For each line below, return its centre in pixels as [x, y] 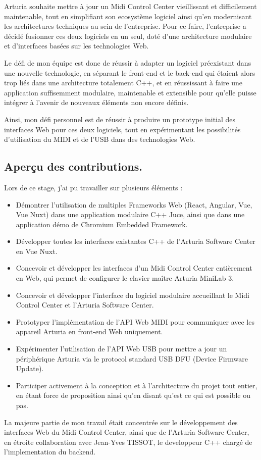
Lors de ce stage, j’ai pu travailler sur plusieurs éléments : [93, 187]
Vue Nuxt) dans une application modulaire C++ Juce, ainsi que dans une [130, 214]
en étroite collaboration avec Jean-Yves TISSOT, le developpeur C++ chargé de [128, 442]
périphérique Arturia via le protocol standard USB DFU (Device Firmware [132, 358]
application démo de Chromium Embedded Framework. [102, 224]
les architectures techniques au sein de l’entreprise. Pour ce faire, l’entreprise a [125, 26]
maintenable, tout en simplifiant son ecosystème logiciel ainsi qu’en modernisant [128, 16]
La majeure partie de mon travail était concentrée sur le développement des [121, 422]
